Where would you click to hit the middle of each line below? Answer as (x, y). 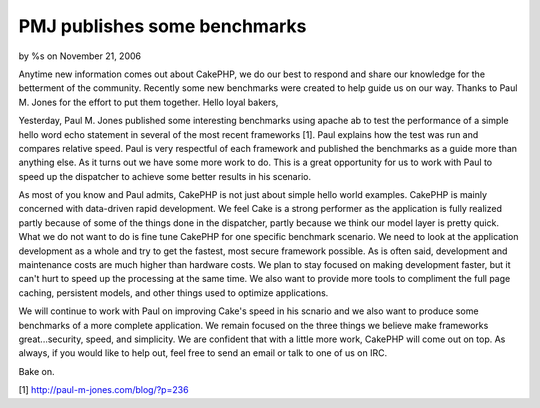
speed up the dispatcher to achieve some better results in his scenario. (165, 176)
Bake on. (36, 371)
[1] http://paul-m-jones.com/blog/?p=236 (103, 390)
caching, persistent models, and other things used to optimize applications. (173, 292)
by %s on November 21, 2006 (80, 56)
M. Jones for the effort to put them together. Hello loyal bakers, (148, 102)
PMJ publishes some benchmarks (162, 26)
